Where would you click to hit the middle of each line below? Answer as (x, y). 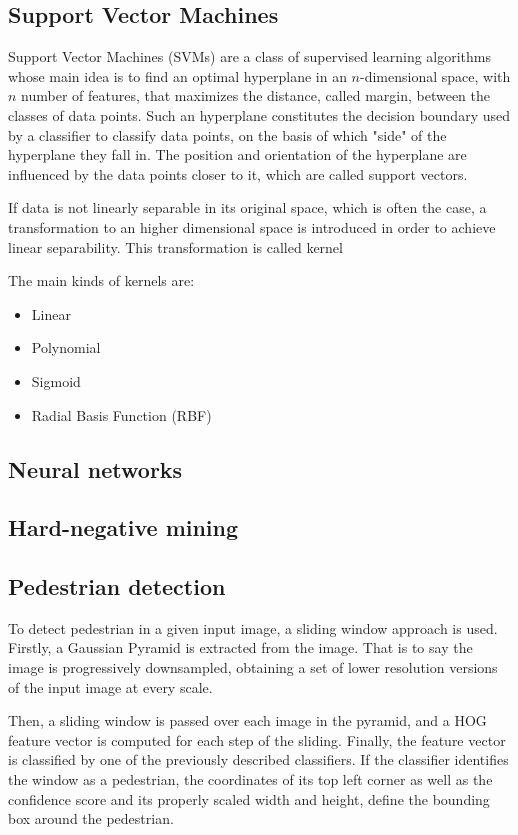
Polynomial (66, 347)
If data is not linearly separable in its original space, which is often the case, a (247, 207)
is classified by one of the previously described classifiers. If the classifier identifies (258, 759)
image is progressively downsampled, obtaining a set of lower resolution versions (253, 667)
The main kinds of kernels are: (101, 280)
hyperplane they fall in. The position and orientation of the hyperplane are (237, 154)
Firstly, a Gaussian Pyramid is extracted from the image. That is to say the (240, 647)
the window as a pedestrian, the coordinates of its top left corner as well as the (250, 779)
